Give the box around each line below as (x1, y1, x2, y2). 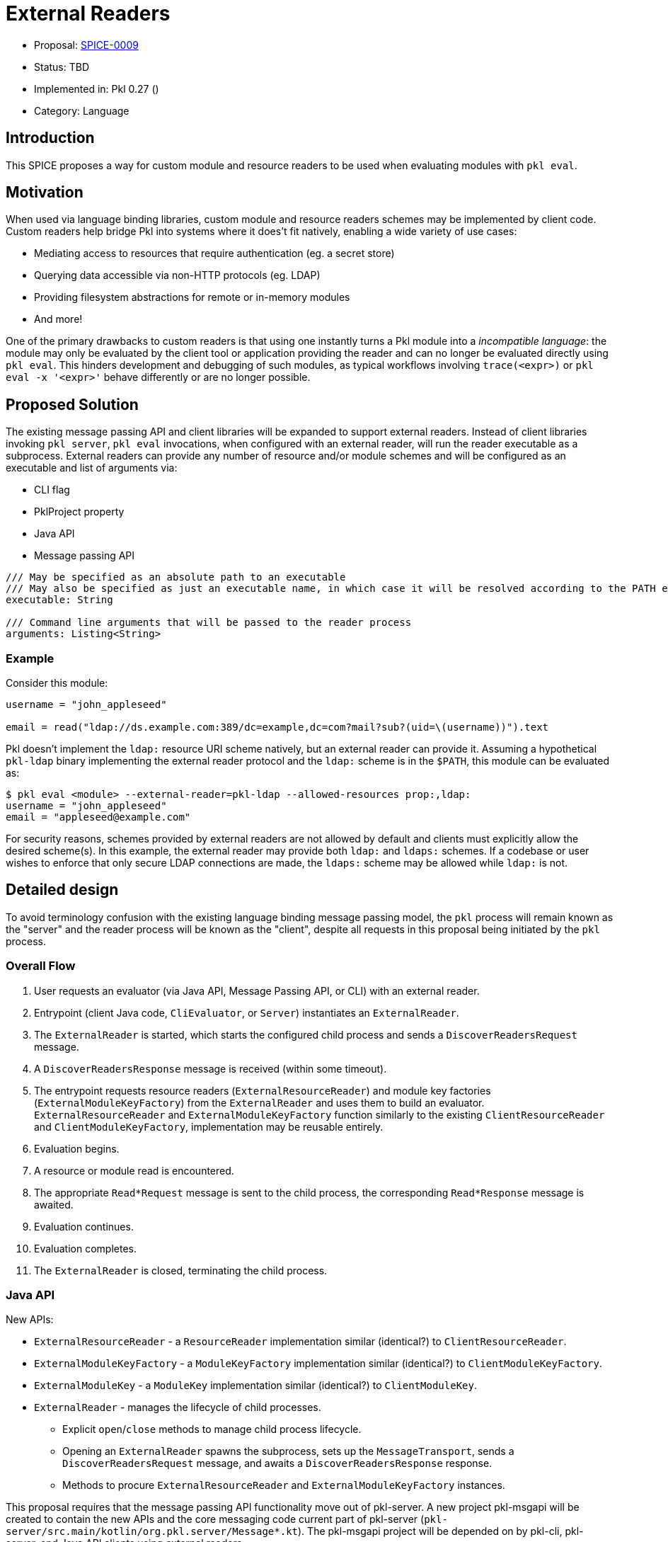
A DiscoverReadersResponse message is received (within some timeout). (34, 1062, 387, 1075)
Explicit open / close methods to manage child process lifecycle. (62, 1423, 362, 1436)
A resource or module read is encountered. (34, 1164, 234, 1177)
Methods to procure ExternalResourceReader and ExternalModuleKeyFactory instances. (62, 1479, 505, 1492)
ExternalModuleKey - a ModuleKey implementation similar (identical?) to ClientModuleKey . (34, 1379, 477, 1392)
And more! (34, 313, 83, 326)
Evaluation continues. (34, 1220, 134, 1233)
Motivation (6, 183, 83, 202)
